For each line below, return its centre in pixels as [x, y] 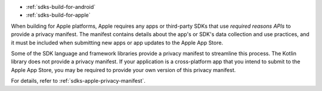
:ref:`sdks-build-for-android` [61, 7]
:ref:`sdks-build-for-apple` [58, 15]
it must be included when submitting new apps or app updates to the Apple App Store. [117, 43]
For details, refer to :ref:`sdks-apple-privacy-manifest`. [78, 81]
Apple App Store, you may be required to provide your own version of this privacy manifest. [123, 70]
